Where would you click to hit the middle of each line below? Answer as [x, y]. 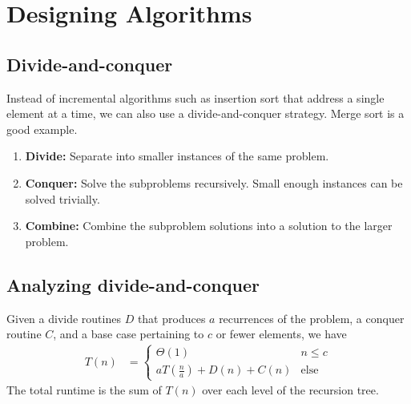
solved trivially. [62, 198]
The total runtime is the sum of [84, 390]
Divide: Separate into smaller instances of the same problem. [177, 156]
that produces [171, 318]
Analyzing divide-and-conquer [133, 284]
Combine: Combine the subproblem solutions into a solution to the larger [209, 226]
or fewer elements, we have [281, 334]
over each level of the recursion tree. [290, 390]
